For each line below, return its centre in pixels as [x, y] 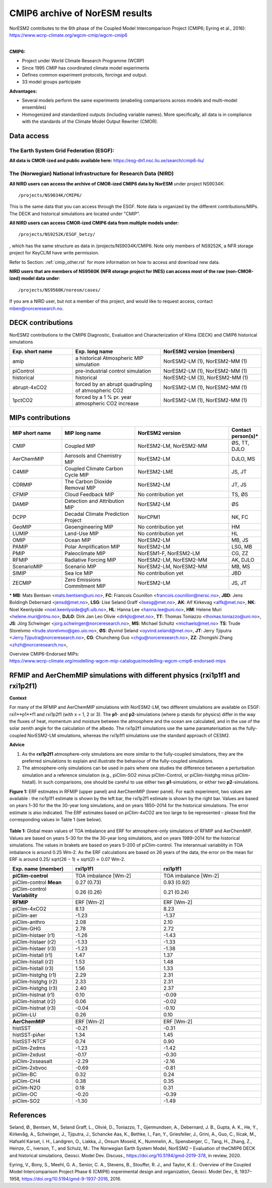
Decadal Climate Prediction [97, 514]
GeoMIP [22, 526]
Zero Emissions [83, 579]
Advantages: [23, 91]
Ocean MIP [78, 540]
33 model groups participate [51, 82]
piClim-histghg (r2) [35, 981]
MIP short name [32, 433]
